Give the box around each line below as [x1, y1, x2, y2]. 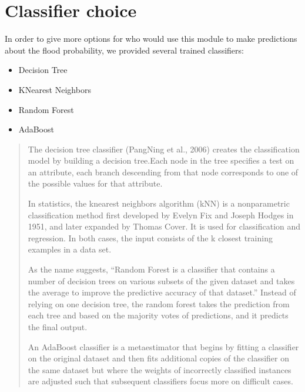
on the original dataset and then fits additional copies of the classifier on [28, 352, 290, 364]
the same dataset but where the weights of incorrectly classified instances [28, 363, 291, 376]
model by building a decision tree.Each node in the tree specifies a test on [28, 154, 294, 167]
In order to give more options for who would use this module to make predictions [5, 32, 297, 45]
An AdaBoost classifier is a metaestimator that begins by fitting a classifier [28, 340, 299, 353]
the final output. [28, 321, 88, 333]
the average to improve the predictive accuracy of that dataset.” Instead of [28, 286, 296, 298]
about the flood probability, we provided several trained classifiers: [5, 44, 244, 56]
